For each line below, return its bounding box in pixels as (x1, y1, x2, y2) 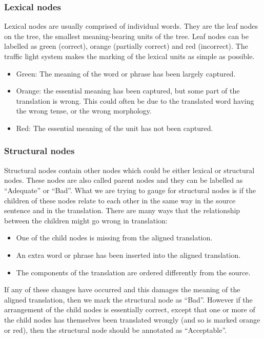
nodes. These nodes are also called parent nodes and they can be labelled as (4, 175, 243, 185)
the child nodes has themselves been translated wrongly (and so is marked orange (4, 314, 260, 325)
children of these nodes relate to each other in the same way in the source (4, 195, 236, 205)
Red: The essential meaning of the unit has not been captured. (16, 122, 213, 133)
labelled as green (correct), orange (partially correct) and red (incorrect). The (4, 41, 248, 51)
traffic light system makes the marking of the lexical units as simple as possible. (4, 51, 255, 61)
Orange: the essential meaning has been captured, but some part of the (16, 85, 240, 96)
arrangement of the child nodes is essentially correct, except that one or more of (4, 304, 255, 315)
